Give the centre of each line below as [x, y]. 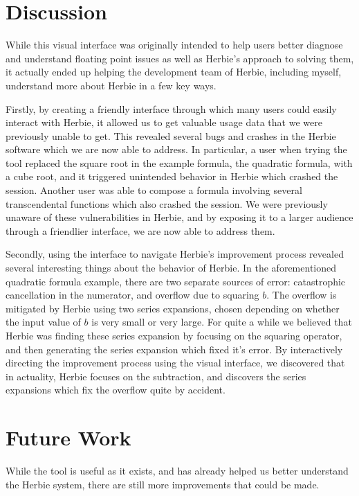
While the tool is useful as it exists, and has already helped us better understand [177, 471]
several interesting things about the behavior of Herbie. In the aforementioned [171, 268]
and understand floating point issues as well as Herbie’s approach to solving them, [180, 58]
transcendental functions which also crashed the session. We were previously [167, 203]
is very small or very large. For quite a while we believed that [222, 322]
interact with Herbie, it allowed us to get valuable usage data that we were [164, 122]
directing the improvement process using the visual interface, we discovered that [175, 363]
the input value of [43, 322]
